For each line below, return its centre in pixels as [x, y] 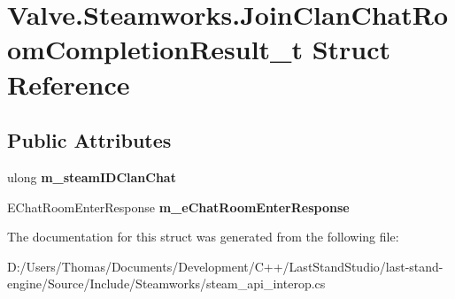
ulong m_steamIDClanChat [92, 176]
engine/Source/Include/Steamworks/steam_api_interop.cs [166, 284]
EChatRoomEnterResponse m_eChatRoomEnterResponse [178, 207]
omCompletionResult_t [155, 49]
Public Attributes [89, 140]
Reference [69, 84]
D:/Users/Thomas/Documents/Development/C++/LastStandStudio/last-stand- [225, 266]
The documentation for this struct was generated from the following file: [203, 237]
